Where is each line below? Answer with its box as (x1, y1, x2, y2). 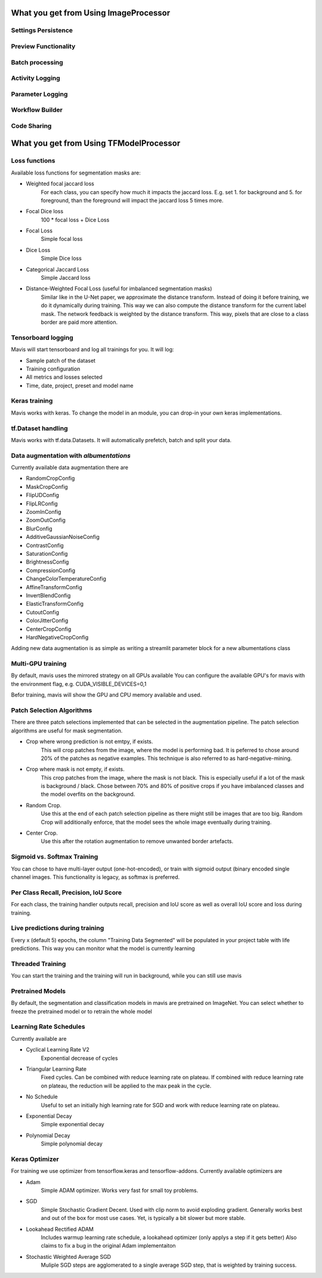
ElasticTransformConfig (26, 600, 83, 608)
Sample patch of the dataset (26, 357, 95, 364)
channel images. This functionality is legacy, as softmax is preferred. (11, 873, 180, 881)
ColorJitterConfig (26, 617, 69, 624)
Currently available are (11, 1035, 67, 1042)
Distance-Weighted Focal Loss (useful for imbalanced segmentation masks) (26, 285, 212, 292)
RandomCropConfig (26, 475, 75, 482)
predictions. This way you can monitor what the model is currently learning (11, 945, 195, 952)
